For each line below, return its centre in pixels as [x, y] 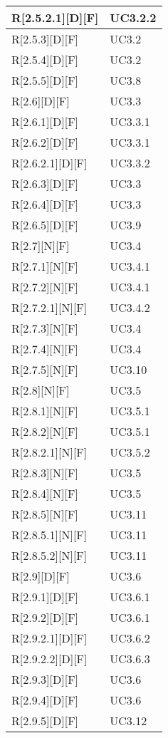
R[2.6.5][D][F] [45, 225]
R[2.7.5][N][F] [45, 369]
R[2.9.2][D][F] [45, 617]
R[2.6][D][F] [41, 101]
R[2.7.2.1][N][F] [49, 307]
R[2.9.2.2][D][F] [49, 659]
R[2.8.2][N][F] [45, 431]
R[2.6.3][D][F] [45, 183]
